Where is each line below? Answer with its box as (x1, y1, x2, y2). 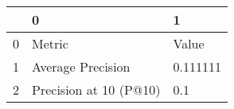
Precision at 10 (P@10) (32, 80, 161, 99)
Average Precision (32, 57, 131, 76)
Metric (32, 34, 68, 53)
